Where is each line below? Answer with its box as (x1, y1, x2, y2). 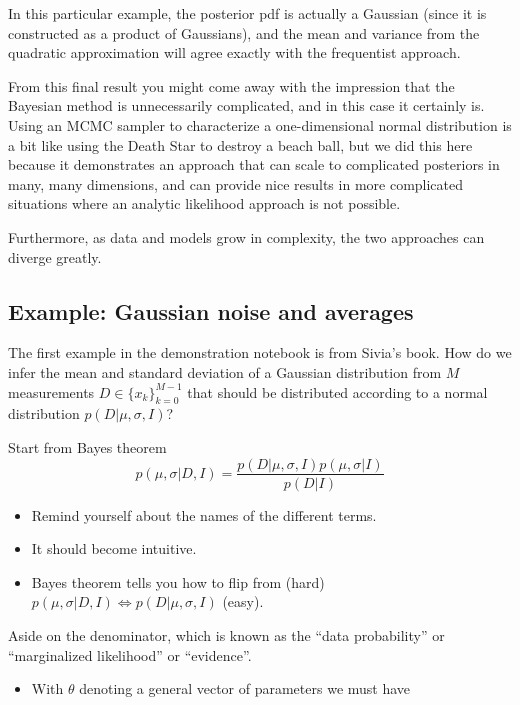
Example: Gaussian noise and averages (8, 295, 414, 326)
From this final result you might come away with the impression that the (8, 75, 455, 96)
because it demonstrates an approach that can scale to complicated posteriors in (8, 154, 500, 175)
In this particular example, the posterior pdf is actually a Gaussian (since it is (8, 3, 487, 23)
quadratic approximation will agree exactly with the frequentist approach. (8, 42, 461, 63)
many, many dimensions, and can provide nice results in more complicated (8, 173, 464, 194)
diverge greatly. (8, 246, 102, 267)
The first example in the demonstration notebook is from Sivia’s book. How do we (8, 342, 512, 363)
